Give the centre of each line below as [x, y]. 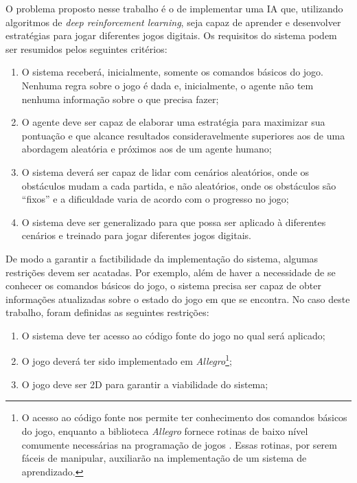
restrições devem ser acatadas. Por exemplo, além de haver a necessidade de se [171, 272]
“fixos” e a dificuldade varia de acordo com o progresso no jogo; [155, 199]
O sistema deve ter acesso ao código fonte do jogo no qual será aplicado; [173, 335]
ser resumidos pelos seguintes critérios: [87, 48]
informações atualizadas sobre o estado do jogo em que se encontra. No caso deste [178, 299]
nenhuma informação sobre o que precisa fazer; [120, 99]
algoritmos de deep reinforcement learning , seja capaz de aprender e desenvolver [173, 22]
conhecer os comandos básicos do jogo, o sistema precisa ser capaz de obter [163, 285]
